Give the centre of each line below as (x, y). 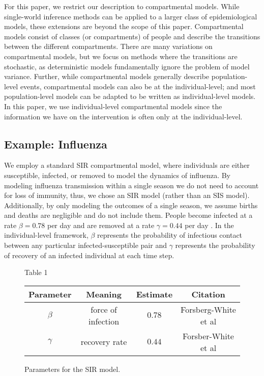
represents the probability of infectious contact (170, 235)
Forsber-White (208, 336)
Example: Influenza (56, 144)
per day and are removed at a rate (101, 225)
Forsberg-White (208, 309)
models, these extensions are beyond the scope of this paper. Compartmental (124, 26)
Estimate (154, 294)
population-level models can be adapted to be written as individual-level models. (130, 96)
